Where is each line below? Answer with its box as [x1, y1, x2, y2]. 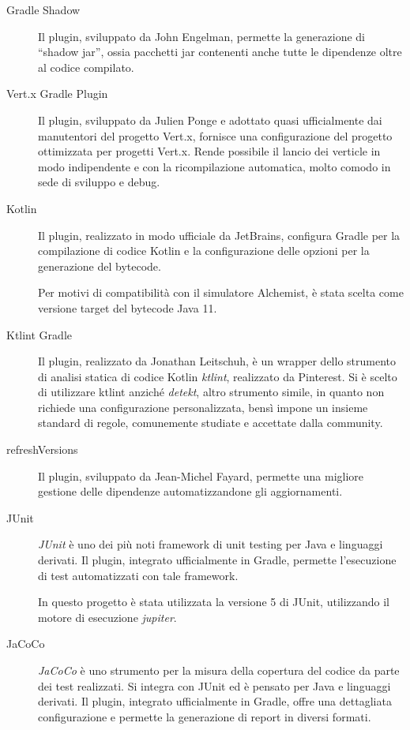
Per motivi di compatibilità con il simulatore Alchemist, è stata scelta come [38, 284, 404, 301]
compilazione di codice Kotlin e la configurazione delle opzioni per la [38, 242, 370, 259]
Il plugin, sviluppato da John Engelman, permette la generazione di [38, 28, 365, 44]
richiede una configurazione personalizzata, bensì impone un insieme [38, 399, 368, 415]
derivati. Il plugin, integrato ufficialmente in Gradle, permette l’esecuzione [38, 552, 397, 568]
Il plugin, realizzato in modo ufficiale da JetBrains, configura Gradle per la [38, 226, 401, 243]
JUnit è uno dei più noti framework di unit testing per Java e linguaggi [38, 536, 383, 552]
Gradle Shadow [6, 2, 81, 17]
